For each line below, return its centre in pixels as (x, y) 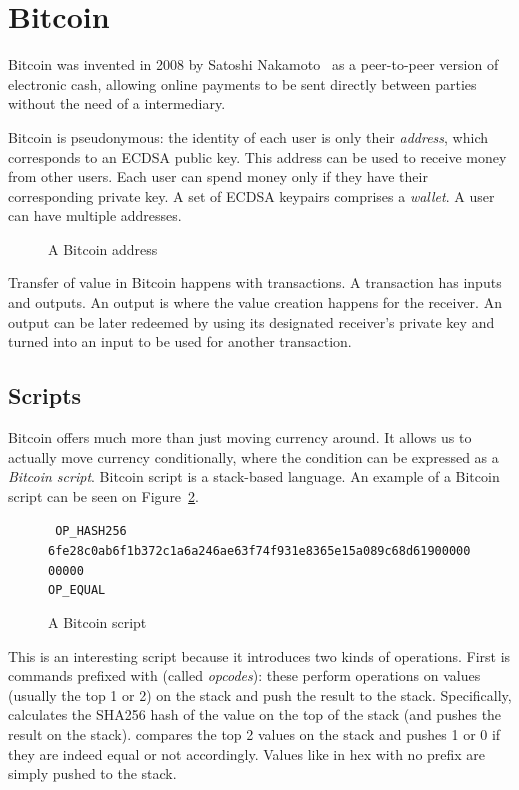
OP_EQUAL (77, 590)
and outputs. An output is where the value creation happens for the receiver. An (255, 302)
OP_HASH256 (91, 531)
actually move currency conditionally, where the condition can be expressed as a (253, 456)
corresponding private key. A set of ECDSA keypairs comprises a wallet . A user (251, 195)
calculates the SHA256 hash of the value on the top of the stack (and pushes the (255, 714)
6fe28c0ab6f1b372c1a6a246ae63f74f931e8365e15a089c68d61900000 (259, 551)
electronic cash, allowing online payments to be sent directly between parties (242, 83)
